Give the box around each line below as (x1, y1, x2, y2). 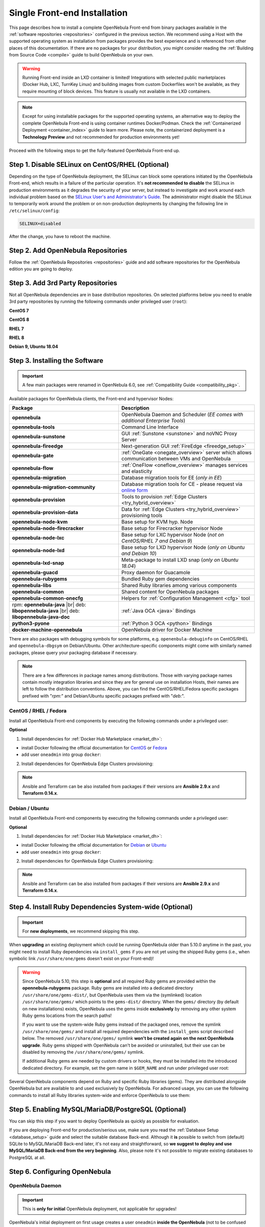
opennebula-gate (12, 452, 54, 459)
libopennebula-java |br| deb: (12, 607, 80, 614)
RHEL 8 (9, 335, 25, 341)
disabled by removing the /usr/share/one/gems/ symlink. (22, 1049, 145, 1055)
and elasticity (121, 468, 153, 475)
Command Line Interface (121, 424, 179, 430)
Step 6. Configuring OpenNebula (9, 1167, 111, 1175)
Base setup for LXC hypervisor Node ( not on (121, 531, 224, 538)
